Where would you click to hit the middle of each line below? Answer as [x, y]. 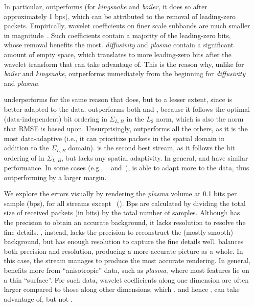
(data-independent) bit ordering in [56, 118]
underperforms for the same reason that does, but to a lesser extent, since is [118, 99]
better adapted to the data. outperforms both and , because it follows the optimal [127, 109]
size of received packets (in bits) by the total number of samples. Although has [122, 213]
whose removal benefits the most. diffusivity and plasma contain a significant [119, 45]
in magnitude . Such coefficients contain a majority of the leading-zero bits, [117, 35]
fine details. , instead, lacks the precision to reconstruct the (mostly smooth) [119, 232]
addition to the [26, 148]
